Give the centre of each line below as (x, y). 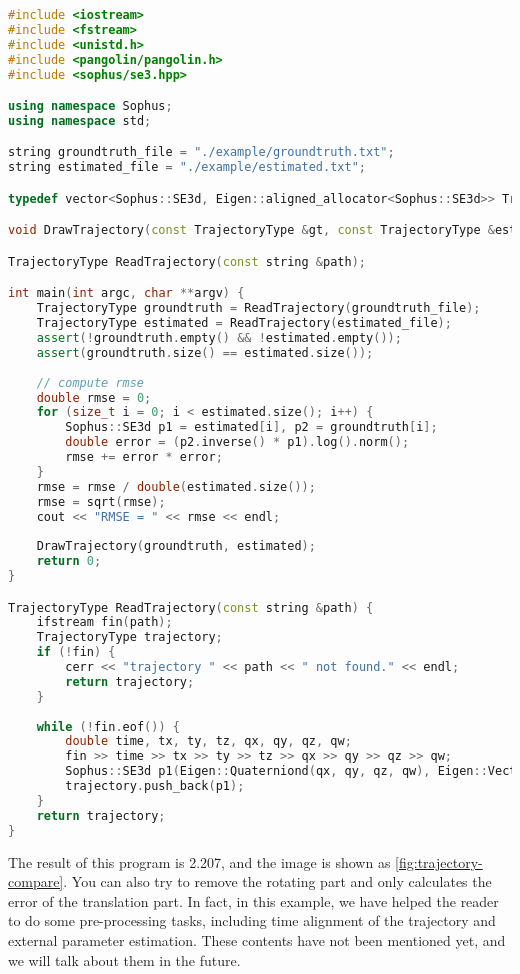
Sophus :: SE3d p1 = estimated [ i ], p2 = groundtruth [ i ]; (251, 427)
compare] (36, 881)
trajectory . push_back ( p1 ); (155, 786)
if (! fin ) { (76, 652)
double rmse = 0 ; (94, 397)
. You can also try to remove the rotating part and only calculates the (277, 881)
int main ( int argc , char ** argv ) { (126, 293)
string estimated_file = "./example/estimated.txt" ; (187, 167)
